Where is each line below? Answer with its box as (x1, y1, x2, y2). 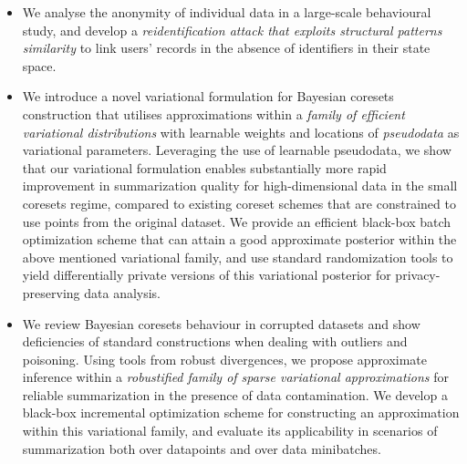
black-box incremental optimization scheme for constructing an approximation (22, 403, 460, 422)
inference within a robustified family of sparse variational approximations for (22, 367, 450, 387)
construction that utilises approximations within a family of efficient (22, 104, 405, 123)
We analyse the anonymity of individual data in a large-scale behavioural (22, 3, 431, 21)
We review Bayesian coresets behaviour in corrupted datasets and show (22, 314, 420, 333)
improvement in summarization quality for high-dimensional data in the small (22, 176, 458, 195)
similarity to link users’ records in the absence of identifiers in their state (22, 38, 431, 57)
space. (22, 56, 57, 75)
